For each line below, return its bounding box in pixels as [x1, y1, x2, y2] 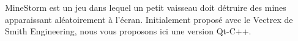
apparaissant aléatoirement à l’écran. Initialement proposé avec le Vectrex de [5, 13, 293, 25]
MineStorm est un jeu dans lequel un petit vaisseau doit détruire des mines [5, 1, 286, 13]
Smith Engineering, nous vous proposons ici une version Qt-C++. [5, 25, 251, 37]
